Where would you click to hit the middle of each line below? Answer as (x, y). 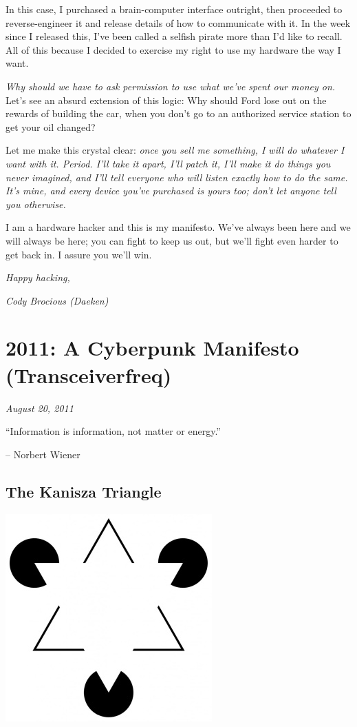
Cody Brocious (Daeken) (57, 300)
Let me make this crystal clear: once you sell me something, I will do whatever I (175, 150)
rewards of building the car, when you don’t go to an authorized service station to (178, 113)
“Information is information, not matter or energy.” (113, 431)
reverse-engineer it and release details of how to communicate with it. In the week (178, 22)
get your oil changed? (51, 126)
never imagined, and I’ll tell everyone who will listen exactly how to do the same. (177, 177)
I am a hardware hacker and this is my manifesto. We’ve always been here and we (178, 227)
